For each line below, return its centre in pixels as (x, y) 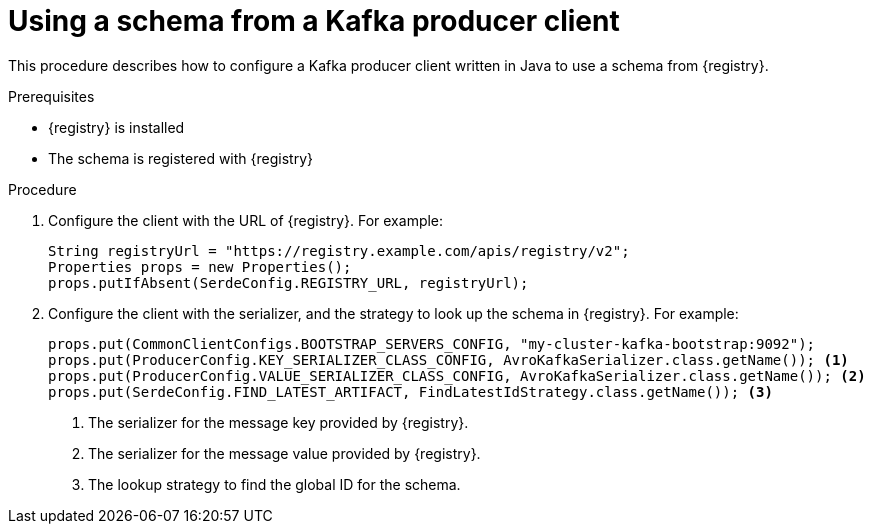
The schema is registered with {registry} (180, 158)
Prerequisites (51, 96)
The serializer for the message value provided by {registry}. (284, 453)
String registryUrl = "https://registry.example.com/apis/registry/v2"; (339, 250)
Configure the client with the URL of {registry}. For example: (246, 220)
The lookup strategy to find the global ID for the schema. (274, 484)
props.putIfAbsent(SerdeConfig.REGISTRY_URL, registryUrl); (288, 282)
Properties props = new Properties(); (200, 266)
